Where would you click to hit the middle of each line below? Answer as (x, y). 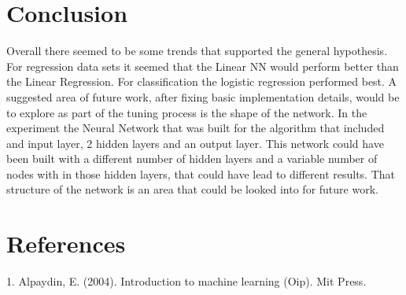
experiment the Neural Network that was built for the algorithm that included (196, 128)
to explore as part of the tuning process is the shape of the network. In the (187, 112)
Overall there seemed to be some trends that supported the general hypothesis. (197, 51)
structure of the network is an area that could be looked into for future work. (192, 189)
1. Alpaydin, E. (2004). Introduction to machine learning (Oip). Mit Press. (186, 281)
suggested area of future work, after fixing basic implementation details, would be (203, 96)
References (66, 243)
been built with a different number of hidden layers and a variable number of (192, 159)
